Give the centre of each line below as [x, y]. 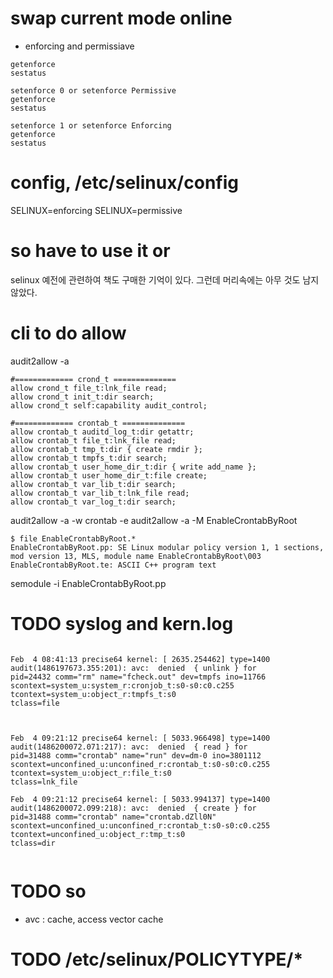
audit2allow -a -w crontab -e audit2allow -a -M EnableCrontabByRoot [154, 520]
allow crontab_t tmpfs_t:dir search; [89, 458]
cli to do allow [68, 333]
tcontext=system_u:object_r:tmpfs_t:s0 [93, 694]
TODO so [48, 891]
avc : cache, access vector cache [94, 919]
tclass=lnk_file [44, 782]
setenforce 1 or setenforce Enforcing [91, 125]
